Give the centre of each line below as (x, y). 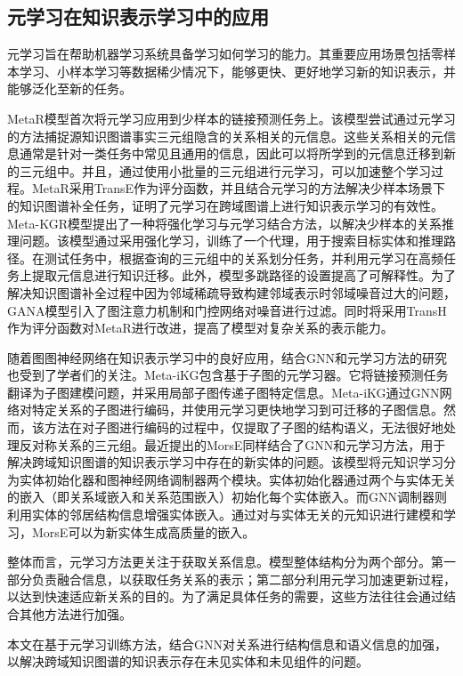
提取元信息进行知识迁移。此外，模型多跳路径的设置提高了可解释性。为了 (244, 275)
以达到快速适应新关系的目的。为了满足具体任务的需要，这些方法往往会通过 (225, 596)
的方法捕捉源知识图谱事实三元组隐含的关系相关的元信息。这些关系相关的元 (225, 136)
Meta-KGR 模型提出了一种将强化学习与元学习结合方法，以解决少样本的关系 (224, 223)
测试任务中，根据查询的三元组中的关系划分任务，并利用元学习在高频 (244, 258)
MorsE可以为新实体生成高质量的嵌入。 (143, 531)
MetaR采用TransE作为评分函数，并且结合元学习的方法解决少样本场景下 (239, 188)
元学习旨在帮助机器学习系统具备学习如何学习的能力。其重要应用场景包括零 (225, 54)
